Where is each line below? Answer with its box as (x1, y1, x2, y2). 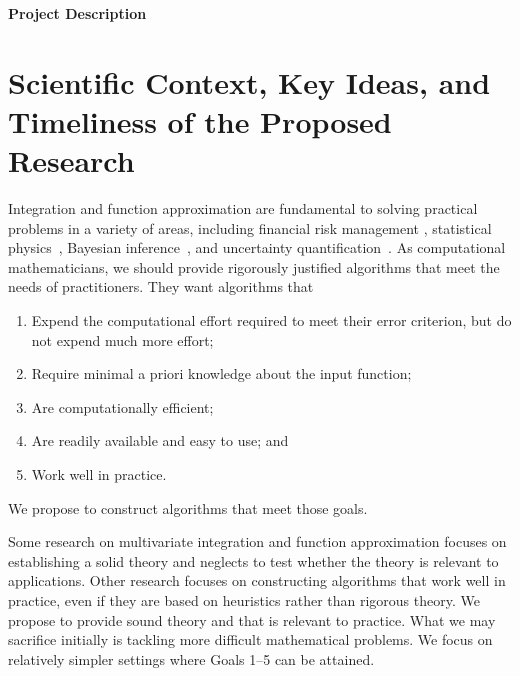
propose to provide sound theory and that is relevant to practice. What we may (8, 609, 496, 630)
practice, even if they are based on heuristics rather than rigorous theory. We (8, 590, 480, 610)
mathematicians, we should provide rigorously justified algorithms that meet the (8, 256, 500, 277)
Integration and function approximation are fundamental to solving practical (8, 198, 478, 219)
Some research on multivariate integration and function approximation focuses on (8, 531, 507, 552)
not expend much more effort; (31, 329, 214, 350)
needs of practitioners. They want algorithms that (8, 276, 314, 297)
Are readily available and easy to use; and (31, 430, 289, 451)
